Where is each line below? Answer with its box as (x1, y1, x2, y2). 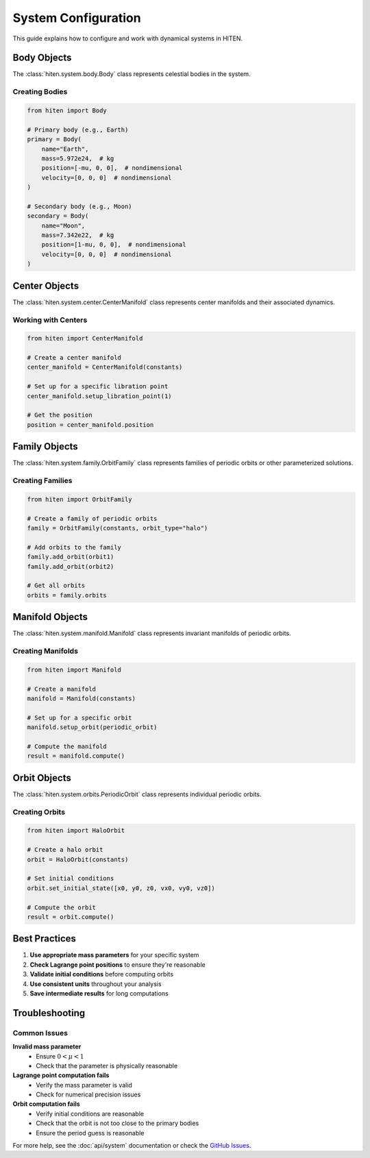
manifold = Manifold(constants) (27, 694, 136, 702)
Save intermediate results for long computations (29, 989, 169, 997)
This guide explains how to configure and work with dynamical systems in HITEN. (12, 34, 243, 42)
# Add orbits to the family (27, 543, 121, 551)
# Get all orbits (27, 582, 86, 589)
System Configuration (12, 10, 141, 25)
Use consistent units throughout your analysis (29, 980, 162, 988)
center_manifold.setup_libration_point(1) (27, 392, 172, 400)
